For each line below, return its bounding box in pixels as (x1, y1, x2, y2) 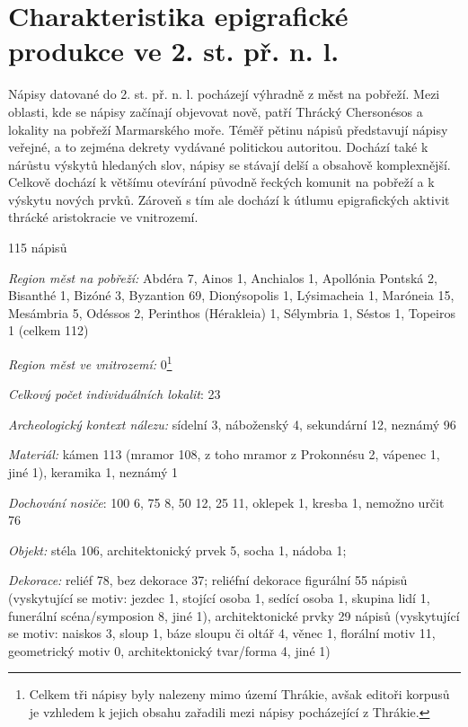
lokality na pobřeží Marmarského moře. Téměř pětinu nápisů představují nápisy (8, 120, 448, 138)
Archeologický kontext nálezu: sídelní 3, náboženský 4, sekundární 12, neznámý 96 (8, 414, 456, 433)
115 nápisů (8, 238, 67, 257)
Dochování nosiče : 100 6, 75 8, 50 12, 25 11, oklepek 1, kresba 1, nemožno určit (8, 492, 445, 511)
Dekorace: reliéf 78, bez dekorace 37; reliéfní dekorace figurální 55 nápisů (8, 571, 408, 590)
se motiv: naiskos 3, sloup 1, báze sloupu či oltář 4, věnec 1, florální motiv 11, (8, 624, 436, 643)
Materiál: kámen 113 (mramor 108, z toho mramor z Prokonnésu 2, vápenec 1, (8, 445, 440, 464)
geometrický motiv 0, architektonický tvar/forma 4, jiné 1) (8, 641, 331, 660)
